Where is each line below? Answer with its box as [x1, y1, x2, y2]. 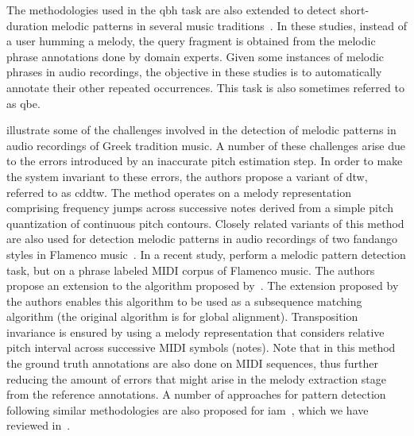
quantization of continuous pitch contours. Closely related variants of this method [6, 214, 404, 231]
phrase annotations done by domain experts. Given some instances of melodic [6, 48, 385, 64]
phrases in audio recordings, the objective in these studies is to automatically [6, 64, 382, 80]
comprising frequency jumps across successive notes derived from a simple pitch [6, 199, 393, 216]
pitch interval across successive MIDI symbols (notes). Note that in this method [6, 339, 396, 356]
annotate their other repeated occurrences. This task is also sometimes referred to [6, 79, 404, 95]
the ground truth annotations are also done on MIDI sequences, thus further [6, 355, 378, 372]
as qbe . [6, 95, 41, 111]
